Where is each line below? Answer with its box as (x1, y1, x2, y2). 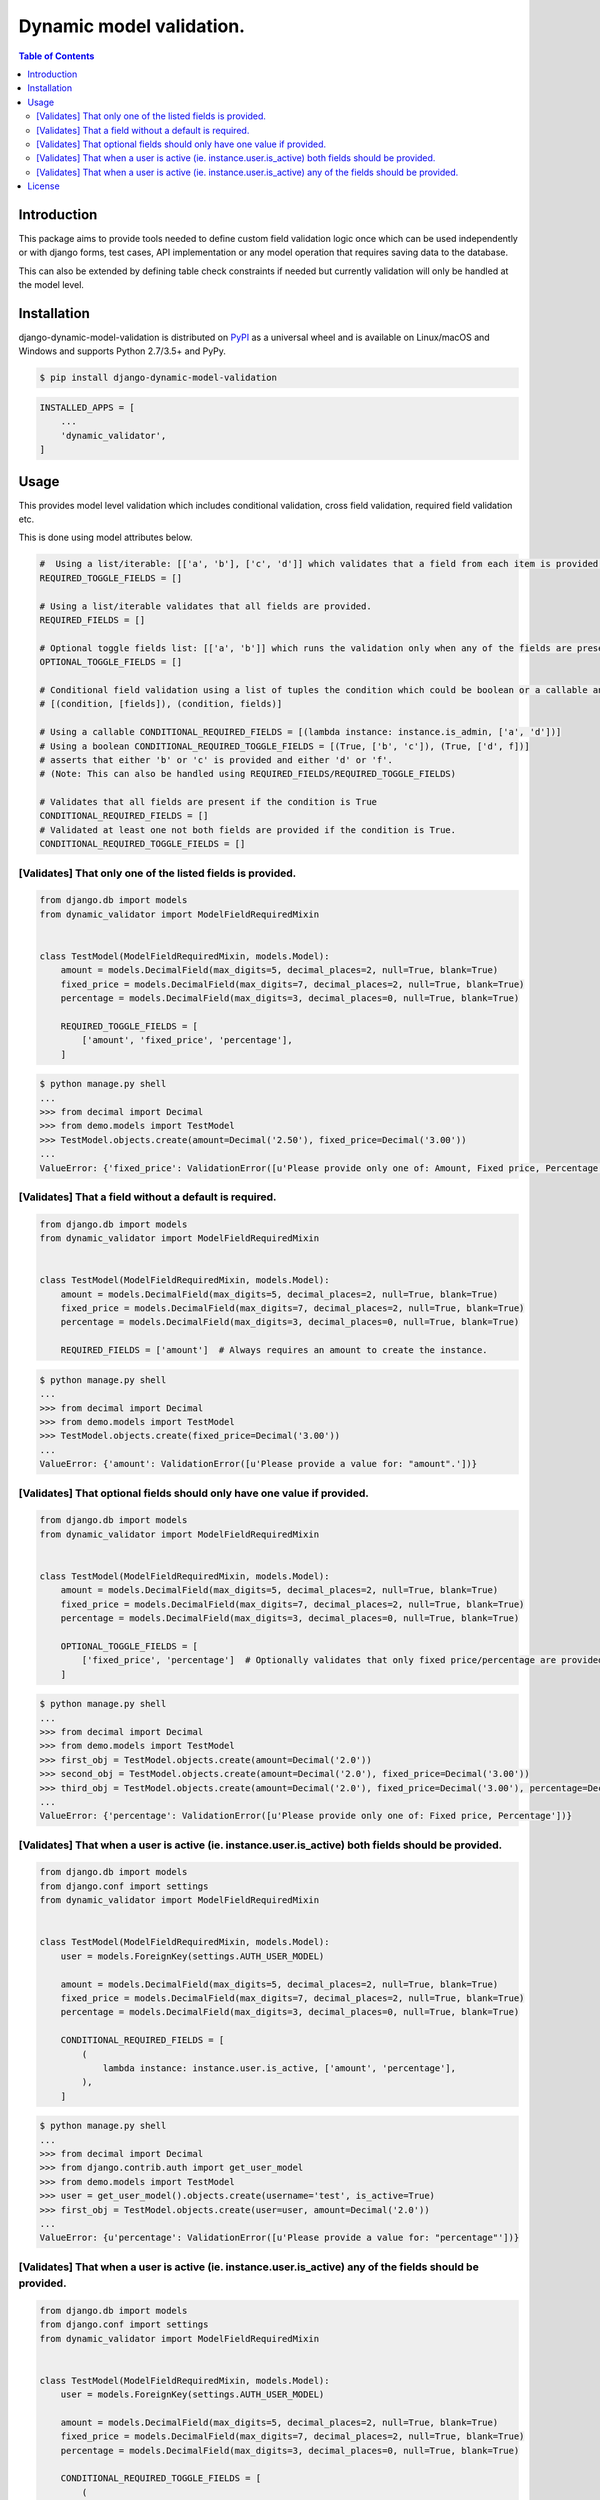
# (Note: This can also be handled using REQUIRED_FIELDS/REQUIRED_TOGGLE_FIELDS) (39, 768, 457, 780)
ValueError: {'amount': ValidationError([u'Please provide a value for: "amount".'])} (39, 1458, 478, 1470)
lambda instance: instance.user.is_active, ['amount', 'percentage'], (102, 2062, 457, 2074)
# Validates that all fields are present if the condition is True (39, 796, 378, 808)
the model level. (18, 279, 85, 291)
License (27, 180, 60, 192)
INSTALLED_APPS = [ (39, 402, 135, 413)
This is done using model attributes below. (18, 531, 193, 544)
